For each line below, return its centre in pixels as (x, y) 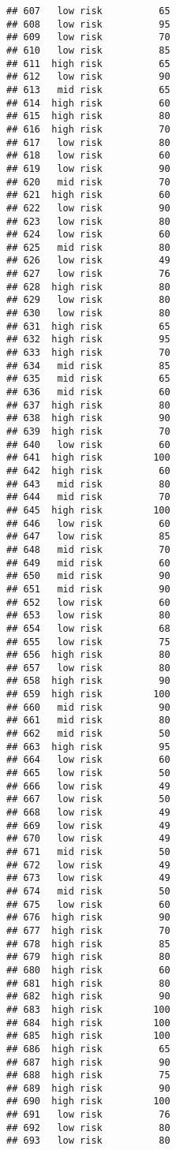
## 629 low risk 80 (88, 300)
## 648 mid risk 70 (88, 549)
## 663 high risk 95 (88, 747)
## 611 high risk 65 (88, 63)
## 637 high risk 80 (88, 405)
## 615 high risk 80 (88, 116)
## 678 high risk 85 (88, 944)
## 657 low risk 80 (88, 668)
